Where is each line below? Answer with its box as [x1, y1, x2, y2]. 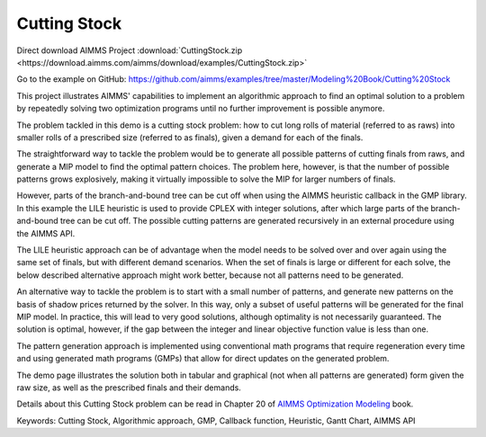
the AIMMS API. [16, 227, 76, 238]
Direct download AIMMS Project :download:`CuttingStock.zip [16, 45, 243, 56]
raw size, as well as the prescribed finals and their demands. [16, 382, 242, 393]
